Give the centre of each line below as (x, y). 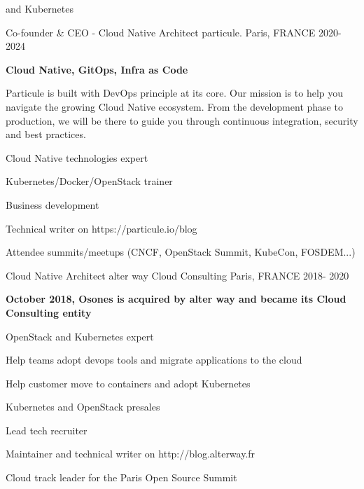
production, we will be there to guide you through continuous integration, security (182, 120)
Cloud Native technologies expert (77, 157)
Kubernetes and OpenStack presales (83, 407)
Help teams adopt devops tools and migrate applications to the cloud (154, 360)
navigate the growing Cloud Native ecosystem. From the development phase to (174, 106)
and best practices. (46, 134)
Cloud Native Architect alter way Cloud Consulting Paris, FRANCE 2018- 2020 (177, 275)
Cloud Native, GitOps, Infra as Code (97, 69)
